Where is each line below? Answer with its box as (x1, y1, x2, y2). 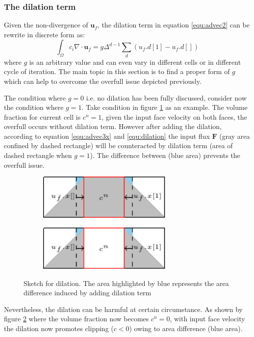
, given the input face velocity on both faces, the (102, 111, 247, 122)
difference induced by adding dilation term (24, 287, 152, 298)
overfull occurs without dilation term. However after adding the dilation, (4, 121, 222, 131)
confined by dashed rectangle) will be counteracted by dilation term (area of (4, 140, 233, 151)
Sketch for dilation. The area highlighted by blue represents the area (24, 278, 229, 288)
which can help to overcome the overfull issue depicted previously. (4, 76, 202, 86)
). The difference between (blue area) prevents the (90, 150, 240, 160)
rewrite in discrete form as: (4, 29, 85, 39)
